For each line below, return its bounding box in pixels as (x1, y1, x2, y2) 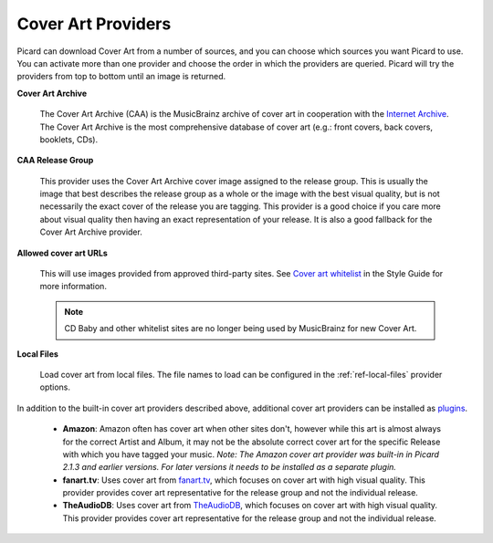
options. (39, 381, 71, 392)
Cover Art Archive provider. (39, 226, 143, 237)
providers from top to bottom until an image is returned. (16, 71, 226, 82)
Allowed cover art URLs (16, 247, 109, 258)
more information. (39, 281, 107, 292)
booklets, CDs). (39, 133, 99, 145)
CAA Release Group (16, 155, 94, 166)
